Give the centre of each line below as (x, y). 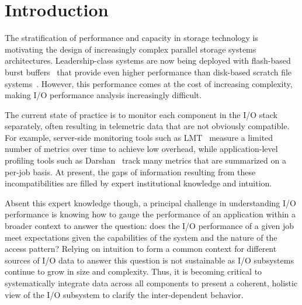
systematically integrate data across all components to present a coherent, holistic (151, 283)
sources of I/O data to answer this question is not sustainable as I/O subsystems (149, 260)
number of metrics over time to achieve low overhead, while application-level (141, 149)
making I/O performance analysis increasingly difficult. (103, 95)
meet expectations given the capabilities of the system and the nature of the (141, 237)
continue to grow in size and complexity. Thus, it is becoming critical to (133, 271)
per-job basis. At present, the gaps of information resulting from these (130, 171)
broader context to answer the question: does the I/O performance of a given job (150, 226)
